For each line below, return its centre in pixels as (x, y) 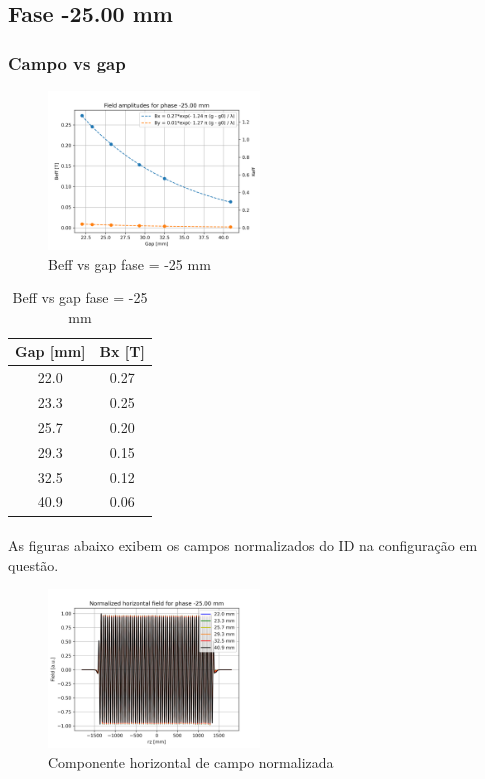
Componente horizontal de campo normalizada (191, 761)
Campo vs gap (67, 62)
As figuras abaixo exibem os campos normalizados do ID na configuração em (243, 545)
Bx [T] (122, 351)
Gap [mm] (50, 351)
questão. (33, 564)
